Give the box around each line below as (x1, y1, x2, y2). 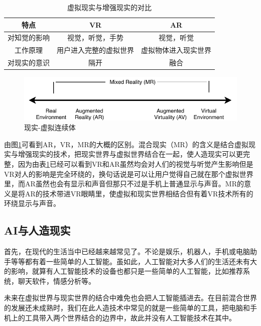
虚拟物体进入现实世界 (141, 45, 211, 55)
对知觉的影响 (8, 32, 50, 43)
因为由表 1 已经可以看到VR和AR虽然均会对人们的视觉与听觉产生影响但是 (18, 158, 253, 169)
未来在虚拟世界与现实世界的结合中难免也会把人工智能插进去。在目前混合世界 (4, 292, 257, 303)
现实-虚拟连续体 (24, 122, 76, 133)
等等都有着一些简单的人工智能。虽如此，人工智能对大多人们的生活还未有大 (11, 256, 257, 266)
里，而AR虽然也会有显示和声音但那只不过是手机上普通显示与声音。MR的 (4, 178, 244, 189)
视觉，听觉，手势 (67, 32, 123, 43)
